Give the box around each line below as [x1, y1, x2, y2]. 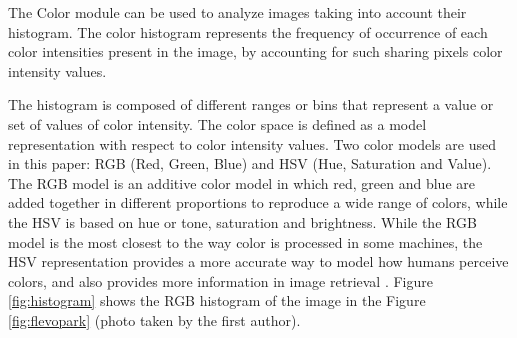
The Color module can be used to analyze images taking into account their [8, 2, 467, 22]
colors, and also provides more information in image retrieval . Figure [8, 270, 433, 291]
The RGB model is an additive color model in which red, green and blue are [8, 172, 475, 193]
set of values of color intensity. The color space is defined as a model [8, 113, 427, 134]
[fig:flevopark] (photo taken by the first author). [8, 309, 301, 330]
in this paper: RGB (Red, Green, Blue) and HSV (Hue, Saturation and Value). [8, 153, 492, 174]
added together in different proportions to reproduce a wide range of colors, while [8, 192, 508, 213]
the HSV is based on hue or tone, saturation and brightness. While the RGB [8, 211, 477, 232]
